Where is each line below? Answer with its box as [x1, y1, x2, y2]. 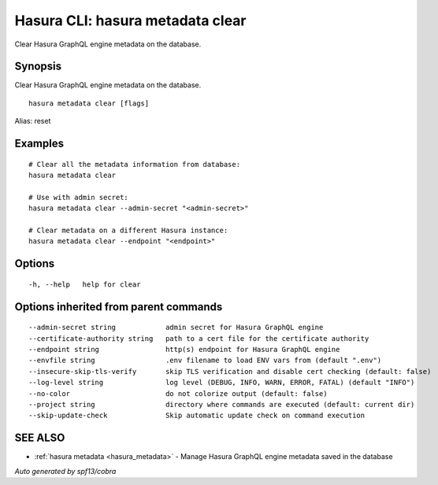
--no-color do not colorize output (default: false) [28, 389, 328, 398]
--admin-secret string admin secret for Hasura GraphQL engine [28, 323, 324, 332]
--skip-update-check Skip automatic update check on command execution [28, 411, 366, 420]
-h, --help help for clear [28, 280, 141, 289]
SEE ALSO [14, 431, 65, 445]
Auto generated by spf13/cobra [14, 466, 117, 476]
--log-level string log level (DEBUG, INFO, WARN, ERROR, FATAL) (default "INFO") [28, 378, 415, 387]
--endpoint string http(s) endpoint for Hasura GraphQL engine [28, 345, 340, 354]
